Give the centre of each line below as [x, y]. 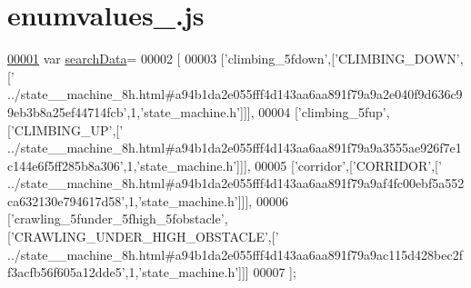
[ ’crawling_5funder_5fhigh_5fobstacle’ [116, 218]
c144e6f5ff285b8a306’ [65, 165]
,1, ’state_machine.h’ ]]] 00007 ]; [210, 272]
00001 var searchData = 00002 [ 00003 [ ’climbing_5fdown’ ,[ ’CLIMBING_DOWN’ [234, 59]
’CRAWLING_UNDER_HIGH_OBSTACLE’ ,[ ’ [145, 237]
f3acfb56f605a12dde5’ [66, 272]
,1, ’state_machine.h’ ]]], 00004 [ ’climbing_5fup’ [256, 111]
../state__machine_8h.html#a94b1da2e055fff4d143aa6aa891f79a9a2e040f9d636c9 [235, 94]
